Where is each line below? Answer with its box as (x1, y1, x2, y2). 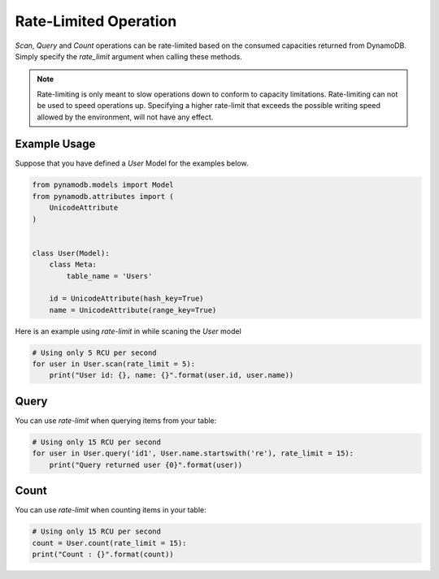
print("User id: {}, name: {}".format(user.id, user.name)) (49, 370, 294, 380)
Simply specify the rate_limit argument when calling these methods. (15, 51, 243, 61)
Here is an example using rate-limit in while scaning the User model (15, 326, 241, 336)
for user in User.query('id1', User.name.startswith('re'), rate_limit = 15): (32, 449, 354, 458)
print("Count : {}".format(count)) (32, 549, 174, 559)
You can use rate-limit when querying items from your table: (15, 415, 217, 426)
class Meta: (49, 260, 98, 270)
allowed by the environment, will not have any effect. (37, 112, 214, 122)
